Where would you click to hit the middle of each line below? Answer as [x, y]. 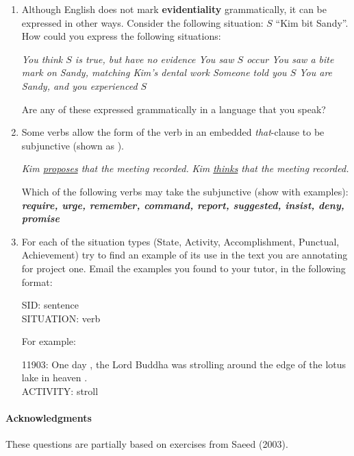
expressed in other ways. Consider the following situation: [142, 22]
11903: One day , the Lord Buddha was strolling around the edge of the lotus [184, 364]
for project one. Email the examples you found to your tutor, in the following [184, 268]
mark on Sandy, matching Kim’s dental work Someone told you [154, 72]
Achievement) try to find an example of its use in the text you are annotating [185, 255]
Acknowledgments [49, 418]
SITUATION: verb [61, 318]
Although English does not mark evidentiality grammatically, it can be [174, 9]
